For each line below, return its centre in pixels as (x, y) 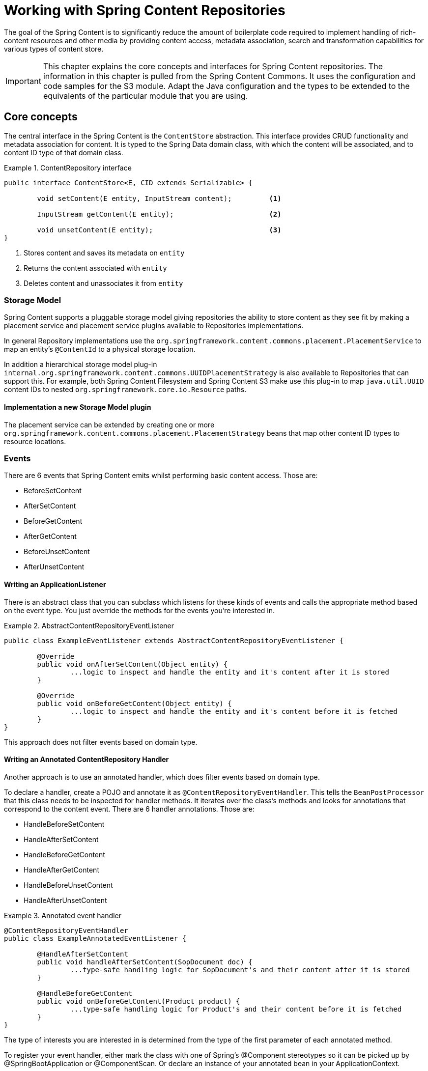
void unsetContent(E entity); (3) (159, 230)
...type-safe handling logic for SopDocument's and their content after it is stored (240, 970)
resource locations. (35, 441)
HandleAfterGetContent (61, 870)
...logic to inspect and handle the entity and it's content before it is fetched (234, 711)
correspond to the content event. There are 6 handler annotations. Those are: (129, 809)
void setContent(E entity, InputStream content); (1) (159, 198)
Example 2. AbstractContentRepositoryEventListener (89, 625)
